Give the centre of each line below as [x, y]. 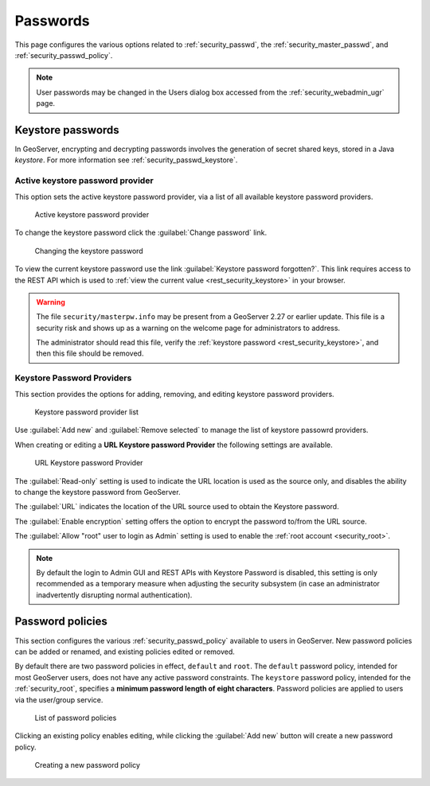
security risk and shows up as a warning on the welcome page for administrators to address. [188, 328]
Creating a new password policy [88, 765]
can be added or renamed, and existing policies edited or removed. [125, 652]
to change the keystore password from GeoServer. [98, 492]
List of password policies [76, 718]
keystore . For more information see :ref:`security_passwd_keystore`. [126, 160]
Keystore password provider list [87, 412]
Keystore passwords [67, 130]
